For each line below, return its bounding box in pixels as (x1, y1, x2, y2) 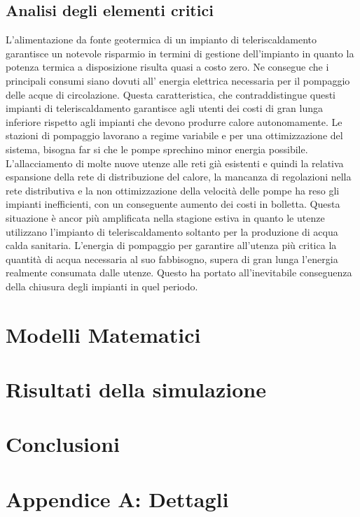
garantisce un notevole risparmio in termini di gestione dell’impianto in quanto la (6, 45, 354, 60)
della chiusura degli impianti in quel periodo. (6, 278, 198, 293)
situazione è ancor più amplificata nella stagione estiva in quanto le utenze (6, 210, 325, 225)
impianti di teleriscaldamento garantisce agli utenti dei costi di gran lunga (6, 101, 324, 115)
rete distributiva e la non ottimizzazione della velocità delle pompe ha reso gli (6, 183, 340, 197)
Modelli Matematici (6, 320, 201, 348)
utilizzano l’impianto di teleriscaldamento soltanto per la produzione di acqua (6, 224, 338, 239)
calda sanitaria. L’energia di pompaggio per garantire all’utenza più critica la (6, 238, 337, 253)
